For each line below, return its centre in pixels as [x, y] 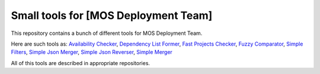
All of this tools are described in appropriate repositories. [81, 63]
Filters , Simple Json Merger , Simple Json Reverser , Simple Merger [92, 52]
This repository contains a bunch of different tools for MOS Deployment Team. [107, 33]
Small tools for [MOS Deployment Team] [112, 15]
